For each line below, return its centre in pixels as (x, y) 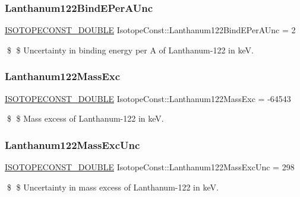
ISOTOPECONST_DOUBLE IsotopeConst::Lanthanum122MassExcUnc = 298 (150, 167)
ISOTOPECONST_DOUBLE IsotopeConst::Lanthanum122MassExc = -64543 (148, 98)
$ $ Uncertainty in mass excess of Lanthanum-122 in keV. (113, 187)
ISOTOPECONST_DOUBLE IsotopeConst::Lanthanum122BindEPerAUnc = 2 (150, 30)
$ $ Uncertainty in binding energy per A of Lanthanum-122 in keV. (130, 50)
